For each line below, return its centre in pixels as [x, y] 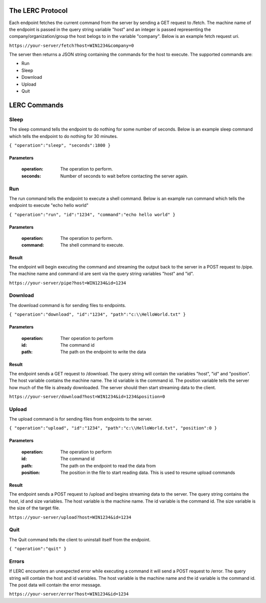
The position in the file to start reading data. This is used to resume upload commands [148, 472]
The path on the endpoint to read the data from [108, 466]
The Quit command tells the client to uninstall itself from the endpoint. [80, 539]
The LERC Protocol [38, 11]
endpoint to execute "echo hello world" [49, 205]
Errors [17, 561]
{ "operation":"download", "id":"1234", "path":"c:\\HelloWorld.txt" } [98, 315]
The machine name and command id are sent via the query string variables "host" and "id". [101, 274]
